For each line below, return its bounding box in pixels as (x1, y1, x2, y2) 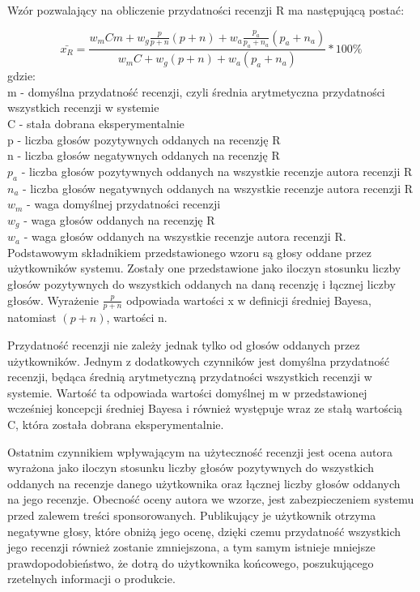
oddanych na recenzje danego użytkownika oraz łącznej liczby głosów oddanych (7, 474, 401, 491)
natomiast (7, 309, 57, 326)
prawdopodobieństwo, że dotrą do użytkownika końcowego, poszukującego (7, 554, 374, 571)
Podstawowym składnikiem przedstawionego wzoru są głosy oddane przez (7, 243, 371, 260)
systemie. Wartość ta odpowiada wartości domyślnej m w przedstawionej (7, 384, 367, 401)
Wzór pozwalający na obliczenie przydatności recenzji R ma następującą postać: (7, 2, 405, 18)
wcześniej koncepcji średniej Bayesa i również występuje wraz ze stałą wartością (7, 400, 403, 417)
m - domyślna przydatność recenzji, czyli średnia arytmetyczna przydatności (7, 83, 385, 100)
